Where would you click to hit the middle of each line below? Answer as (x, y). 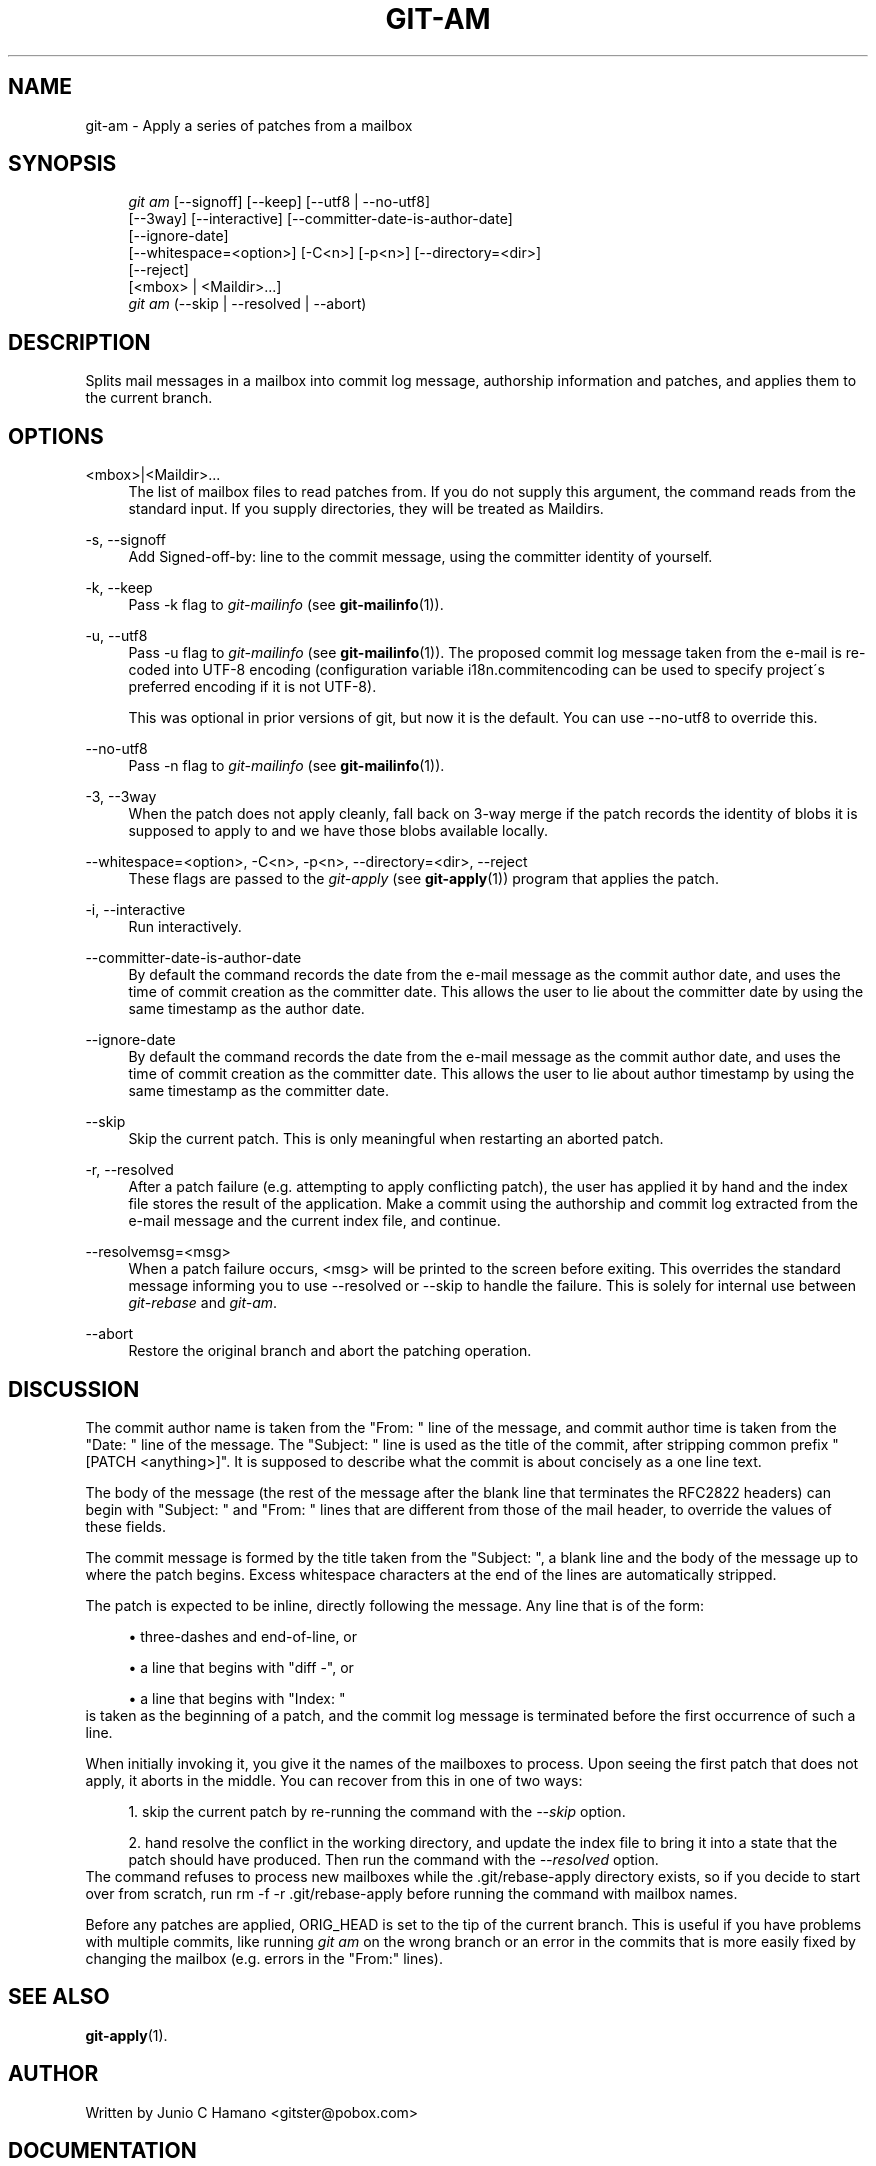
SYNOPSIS (62, 164)
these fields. (126, 1526)
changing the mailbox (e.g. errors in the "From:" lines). (264, 1958)
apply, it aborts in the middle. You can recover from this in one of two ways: (334, 1780)
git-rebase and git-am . (203, 1303)
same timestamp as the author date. (246, 1009)
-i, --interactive (135, 910)
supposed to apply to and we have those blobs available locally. (338, 831)
